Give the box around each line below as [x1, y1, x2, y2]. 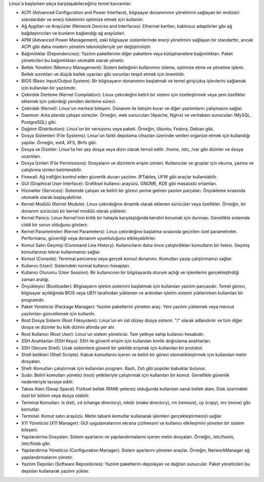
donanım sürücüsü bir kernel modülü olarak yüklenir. [21, 208, 127, 214]
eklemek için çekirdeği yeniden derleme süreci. [21, 98, 117, 105]
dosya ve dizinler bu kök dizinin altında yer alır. [21, 324, 116, 330]
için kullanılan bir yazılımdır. [21, 85, 77, 90]
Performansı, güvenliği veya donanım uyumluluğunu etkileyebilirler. [21, 235, 156, 241]
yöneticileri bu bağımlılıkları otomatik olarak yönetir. [21, 58, 125, 64]
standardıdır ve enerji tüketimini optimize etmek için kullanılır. [21, 16, 144, 22]
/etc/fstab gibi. [21, 440, 51, 446]
